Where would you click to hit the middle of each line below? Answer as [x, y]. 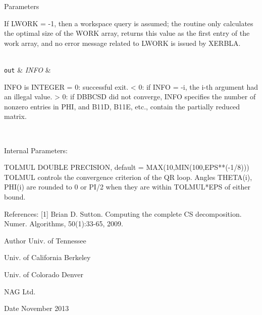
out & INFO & [28, 69]
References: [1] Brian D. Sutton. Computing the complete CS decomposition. [123, 213]
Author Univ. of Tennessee [45, 240]
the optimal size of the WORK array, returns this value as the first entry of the [127, 33]
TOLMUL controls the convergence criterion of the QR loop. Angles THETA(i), [128, 177]
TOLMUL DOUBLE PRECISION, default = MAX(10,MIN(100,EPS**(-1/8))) [127, 167]
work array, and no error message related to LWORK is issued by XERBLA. [122, 43]
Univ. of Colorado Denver [44, 274]
